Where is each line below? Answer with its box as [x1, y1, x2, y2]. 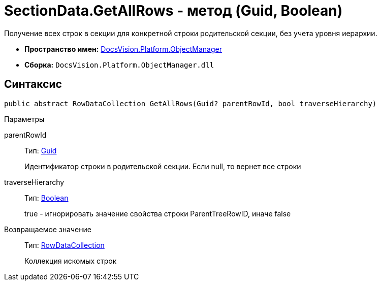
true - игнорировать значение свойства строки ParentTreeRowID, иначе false [24, 209, 291, 218]
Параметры [4, 114, 45, 123]
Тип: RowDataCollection [24, 240, 105, 249]
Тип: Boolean [24, 193, 69, 202]
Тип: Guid [24, 146, 57, 155]
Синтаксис [4, 78, 62, 91]
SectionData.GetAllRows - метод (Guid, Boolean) [4, 2, 343, 19]
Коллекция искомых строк [24, 256, 117, 265]
